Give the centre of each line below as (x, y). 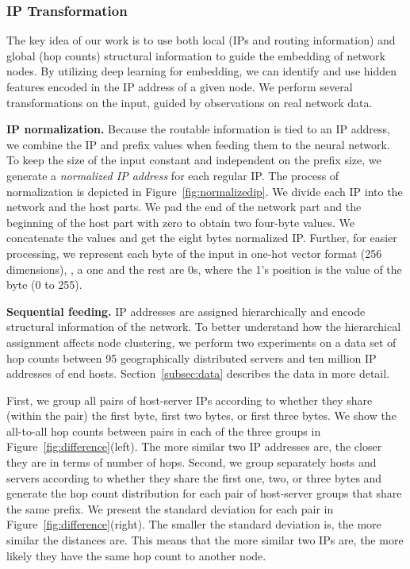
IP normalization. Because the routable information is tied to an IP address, (198, 129)
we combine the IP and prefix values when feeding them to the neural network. (198, 144)
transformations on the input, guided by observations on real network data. (190, 102)
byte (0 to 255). (44, 284)
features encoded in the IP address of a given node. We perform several (180, 87)
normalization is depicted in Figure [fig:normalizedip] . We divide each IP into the (205, 191)
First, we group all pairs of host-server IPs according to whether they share (190, 400)
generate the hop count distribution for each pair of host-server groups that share (204, 493)
